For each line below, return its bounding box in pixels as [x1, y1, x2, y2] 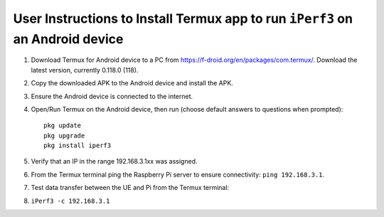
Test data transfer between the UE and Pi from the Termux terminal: [31, 184, 230, 192]
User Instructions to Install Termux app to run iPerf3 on [13, 11, 353, 26]
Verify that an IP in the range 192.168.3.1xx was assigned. [31, 157, 198, 166]
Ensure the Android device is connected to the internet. [31, 92, 193, 100]
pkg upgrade [43, 132, 85, 139]
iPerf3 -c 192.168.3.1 [31, 196, 110, 205]
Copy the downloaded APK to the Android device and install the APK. [31, 79, 234, 88]
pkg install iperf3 [43, 142, 112, 149]
